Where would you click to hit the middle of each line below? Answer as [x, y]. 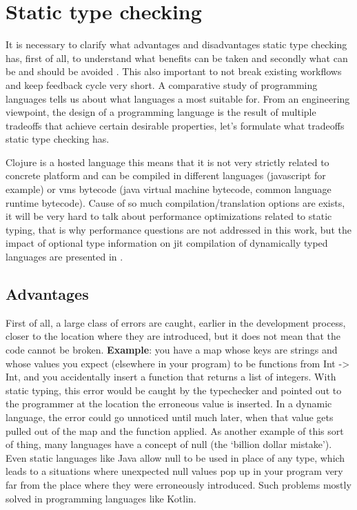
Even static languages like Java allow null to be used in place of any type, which [175, 457]
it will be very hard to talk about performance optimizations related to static [169, 216]
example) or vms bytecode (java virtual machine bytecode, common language [169, 189]
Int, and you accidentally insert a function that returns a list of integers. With [171, 377]
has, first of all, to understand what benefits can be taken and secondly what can [177, 58]
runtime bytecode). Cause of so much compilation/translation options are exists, [175, 202]
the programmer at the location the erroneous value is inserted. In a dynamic [169, 404]
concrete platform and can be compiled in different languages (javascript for [166, 175]
